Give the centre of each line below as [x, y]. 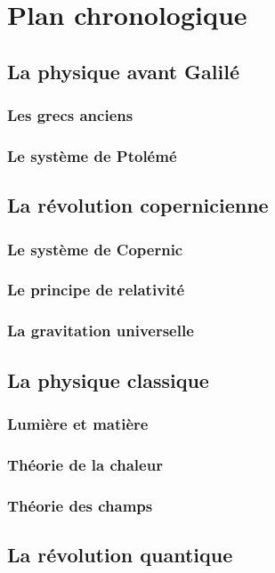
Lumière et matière [78, 423]
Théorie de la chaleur [85, 464]
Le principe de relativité [96, 290]
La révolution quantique [120, 554]
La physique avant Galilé [124, 71]
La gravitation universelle [101, 331]
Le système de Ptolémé [92, 155]
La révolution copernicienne [138, 205]
